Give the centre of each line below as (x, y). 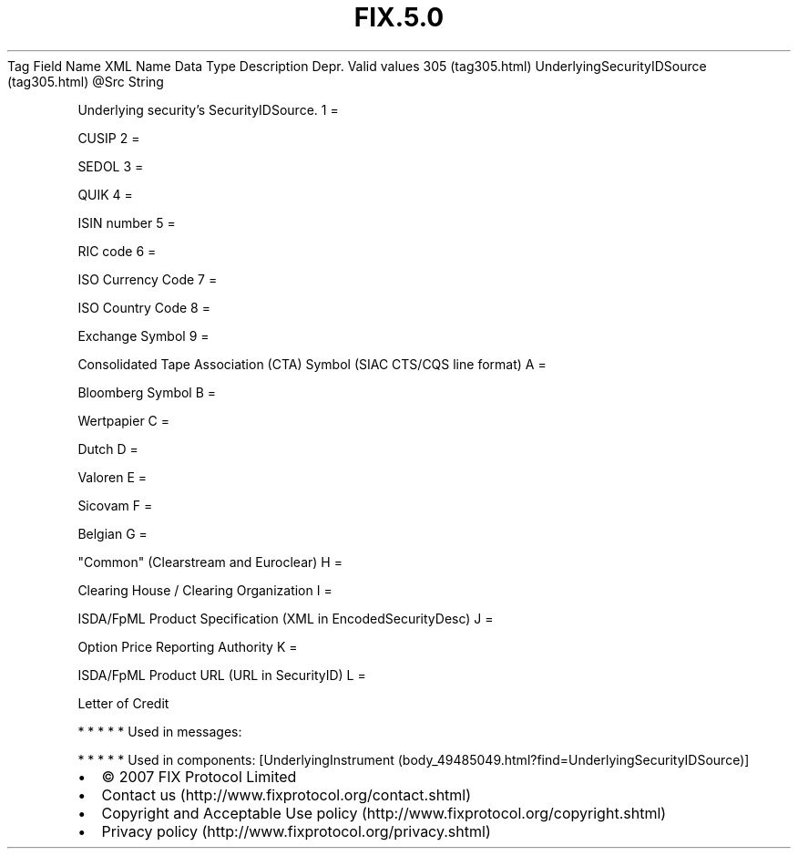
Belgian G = (113, 533)
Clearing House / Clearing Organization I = (205, 590)
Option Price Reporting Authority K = (188, 646)
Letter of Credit (123, 703)
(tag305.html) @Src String (86, 81)
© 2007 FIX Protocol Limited (199, 776)
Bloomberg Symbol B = (147, 392)
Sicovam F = (115, 505)
